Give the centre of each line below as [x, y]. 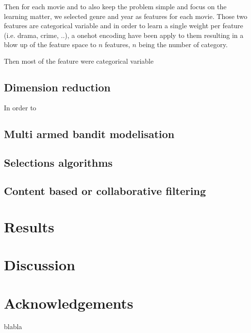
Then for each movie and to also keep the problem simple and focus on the [115, 6]
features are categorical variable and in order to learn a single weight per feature [124, 26]
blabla [13, 326]
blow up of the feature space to [50, 44]
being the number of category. [183, 44]
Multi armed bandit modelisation [89, 133]
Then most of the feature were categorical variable [79, 61]
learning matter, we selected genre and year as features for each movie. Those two [126, 16]
